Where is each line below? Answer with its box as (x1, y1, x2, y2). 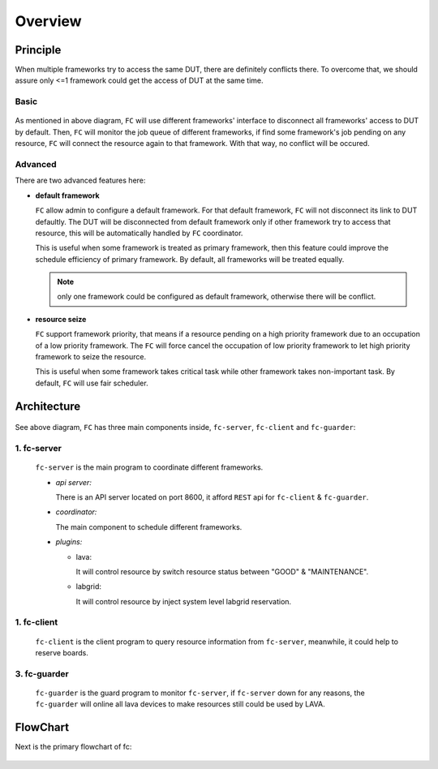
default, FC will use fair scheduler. (35, 378, 149, 388)
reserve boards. (35, 648, 88, 658)
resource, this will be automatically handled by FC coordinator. (35, 228, 243, 238)
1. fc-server (15, 442, 62, 453)
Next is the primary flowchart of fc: (15, 742, 132, 752)
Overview (15, 12, 82, 30)
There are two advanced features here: (15, 175, 146, 186)
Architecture (15, 399, 81, 413)
